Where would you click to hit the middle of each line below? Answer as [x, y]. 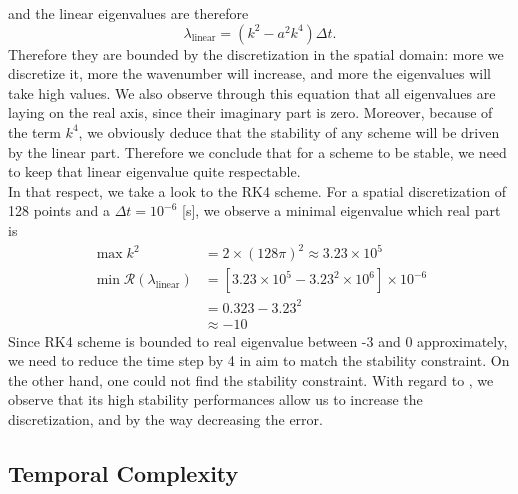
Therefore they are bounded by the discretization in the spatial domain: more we [256, 53]
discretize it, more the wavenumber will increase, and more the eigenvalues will [249, 73]
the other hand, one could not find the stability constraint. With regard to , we [251, 379]
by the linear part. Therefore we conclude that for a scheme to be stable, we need [257, 151]
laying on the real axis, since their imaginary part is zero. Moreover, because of [250, 112]
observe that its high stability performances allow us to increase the [215, 399]
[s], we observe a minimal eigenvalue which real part [341, 210]
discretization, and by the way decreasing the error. [165, 419]
